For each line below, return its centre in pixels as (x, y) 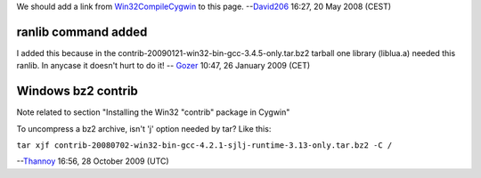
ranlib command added (82, 32)
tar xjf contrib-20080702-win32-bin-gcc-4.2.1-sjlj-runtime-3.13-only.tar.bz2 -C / (204, 145)
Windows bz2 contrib (77, 91)
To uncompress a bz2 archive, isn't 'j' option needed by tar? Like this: (144, 128)
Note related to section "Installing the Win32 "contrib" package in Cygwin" (153, 112)
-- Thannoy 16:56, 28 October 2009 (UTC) (93, 161)
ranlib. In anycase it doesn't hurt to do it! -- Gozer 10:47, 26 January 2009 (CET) (163, 66)
